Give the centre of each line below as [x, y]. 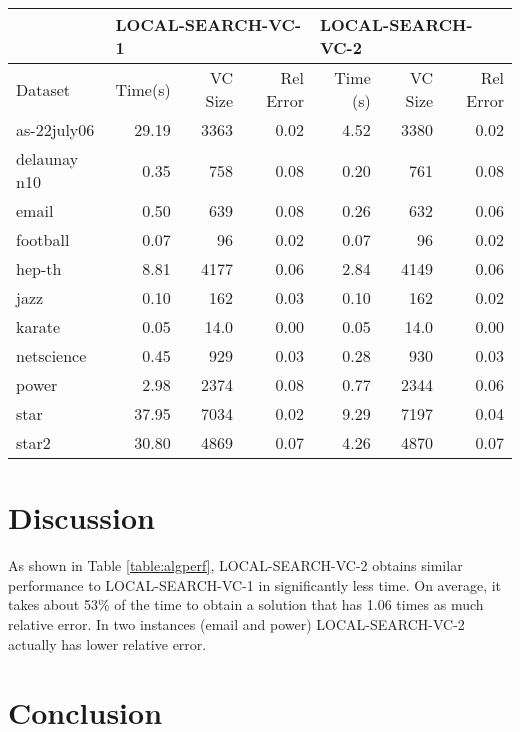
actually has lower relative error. [107, 643]
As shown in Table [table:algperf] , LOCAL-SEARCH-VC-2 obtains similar [235, 565]
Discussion [81, 517]
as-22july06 [55, 129]
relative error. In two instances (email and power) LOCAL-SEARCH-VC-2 [236, 623]
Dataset [43, 89]
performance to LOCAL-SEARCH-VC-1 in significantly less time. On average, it [255, 584]
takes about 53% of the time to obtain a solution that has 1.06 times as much [246, 604]
